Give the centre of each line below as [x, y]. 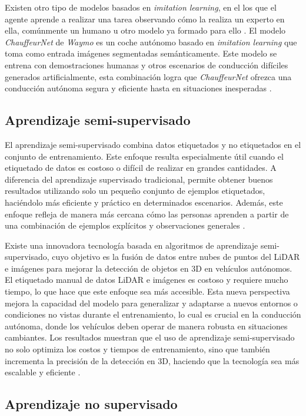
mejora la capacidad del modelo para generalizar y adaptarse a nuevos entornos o [151, 303]
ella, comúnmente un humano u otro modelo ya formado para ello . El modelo [145, 30]
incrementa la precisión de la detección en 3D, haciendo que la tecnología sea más [152, 360]
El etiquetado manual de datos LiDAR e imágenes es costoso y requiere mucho [147, 280]
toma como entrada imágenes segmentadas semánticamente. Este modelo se [141, 53]
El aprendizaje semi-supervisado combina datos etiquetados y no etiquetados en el [153, 144]
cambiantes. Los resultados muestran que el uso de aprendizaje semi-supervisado [150, 337]
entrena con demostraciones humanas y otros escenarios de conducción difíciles [147, 65]
